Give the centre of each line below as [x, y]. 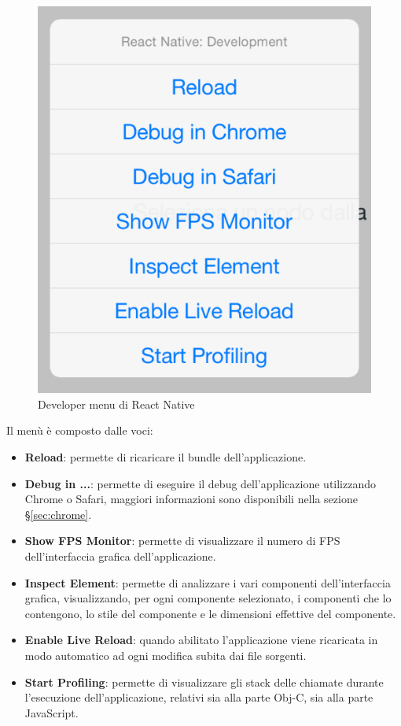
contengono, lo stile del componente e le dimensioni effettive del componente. [210, 613]
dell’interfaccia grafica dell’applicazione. [120, 556]
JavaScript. [52, 712]
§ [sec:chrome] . [58, 514]
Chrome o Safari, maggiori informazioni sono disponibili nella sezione [191, 499]
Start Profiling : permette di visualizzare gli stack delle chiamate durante [204, 682]
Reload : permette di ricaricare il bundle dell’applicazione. [166, 457]
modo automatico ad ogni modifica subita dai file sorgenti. [166, 655]
